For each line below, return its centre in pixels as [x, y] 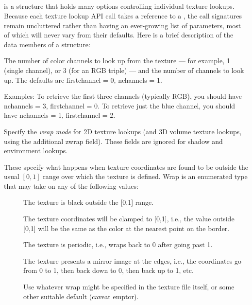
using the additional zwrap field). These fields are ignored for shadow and [113, 141]
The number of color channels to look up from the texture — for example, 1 [117, 61]
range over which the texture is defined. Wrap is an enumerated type [145, 176]
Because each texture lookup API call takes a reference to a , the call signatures [123, 15]
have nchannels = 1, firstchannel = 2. [60, 115]
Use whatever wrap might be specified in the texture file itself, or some [129, 287]
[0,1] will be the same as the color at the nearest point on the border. [126, 228]
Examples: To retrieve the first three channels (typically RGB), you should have [123, 96]
